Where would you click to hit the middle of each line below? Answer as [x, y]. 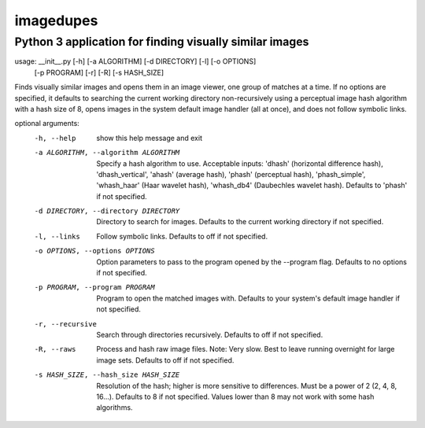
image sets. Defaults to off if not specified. [165, 360]
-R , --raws [55, 349]
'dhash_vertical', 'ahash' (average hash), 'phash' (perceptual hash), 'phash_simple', [231, 174]
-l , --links [57, 236]
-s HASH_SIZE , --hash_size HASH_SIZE [107, 375]
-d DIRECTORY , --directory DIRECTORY [107, 211]
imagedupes [56, 20]
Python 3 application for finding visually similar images [162, 42]
